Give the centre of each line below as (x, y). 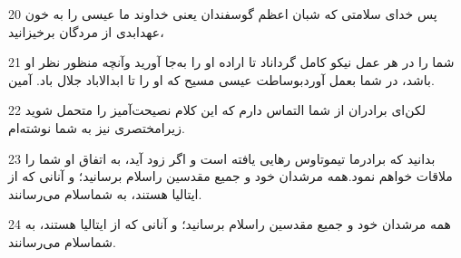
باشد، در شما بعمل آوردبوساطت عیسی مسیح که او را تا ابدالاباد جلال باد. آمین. (221, 79)
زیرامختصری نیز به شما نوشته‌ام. (97, 127)
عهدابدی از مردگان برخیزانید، (86, 31)
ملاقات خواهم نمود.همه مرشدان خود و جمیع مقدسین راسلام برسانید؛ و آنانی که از (230, 176)
